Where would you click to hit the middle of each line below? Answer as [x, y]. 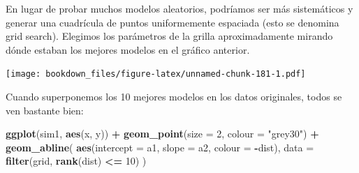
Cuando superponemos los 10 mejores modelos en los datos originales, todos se [174, 97]
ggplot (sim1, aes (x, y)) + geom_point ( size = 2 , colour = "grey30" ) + [162, 134]
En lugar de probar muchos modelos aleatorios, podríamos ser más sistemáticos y [179, 8]
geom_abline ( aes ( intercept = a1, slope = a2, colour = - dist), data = [160, 147]
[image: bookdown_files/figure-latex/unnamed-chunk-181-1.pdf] [156, 74]
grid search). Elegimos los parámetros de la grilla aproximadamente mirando [169, 36]
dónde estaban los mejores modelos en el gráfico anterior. [128, 49]
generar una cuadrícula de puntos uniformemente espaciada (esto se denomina [173, 22]
